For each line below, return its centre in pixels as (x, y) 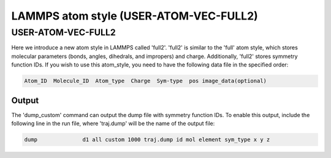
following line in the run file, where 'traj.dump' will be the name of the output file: (113, 124)
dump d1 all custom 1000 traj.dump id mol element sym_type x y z (147, 140)
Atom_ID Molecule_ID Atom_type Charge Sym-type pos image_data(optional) (145, 81)
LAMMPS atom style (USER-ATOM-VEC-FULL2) (135, 16)
